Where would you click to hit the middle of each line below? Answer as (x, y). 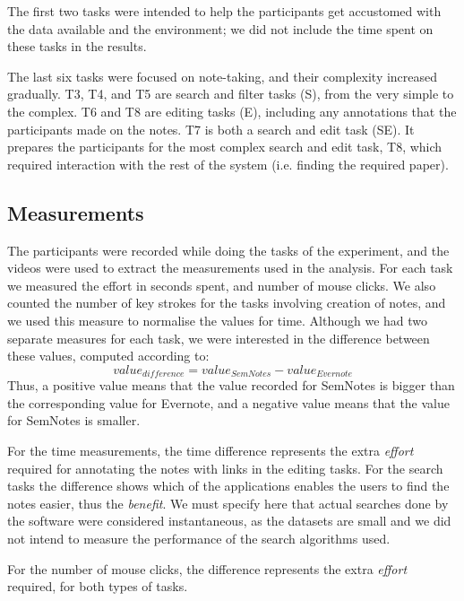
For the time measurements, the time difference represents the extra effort (211, 450)
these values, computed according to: (108, 356)
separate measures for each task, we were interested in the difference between (219, 338)
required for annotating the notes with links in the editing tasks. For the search (225, 468)
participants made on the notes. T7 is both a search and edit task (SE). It (211, 129)
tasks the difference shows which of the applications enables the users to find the (228, 486)
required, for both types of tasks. (98, 586)
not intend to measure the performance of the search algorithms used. (199, 538)
